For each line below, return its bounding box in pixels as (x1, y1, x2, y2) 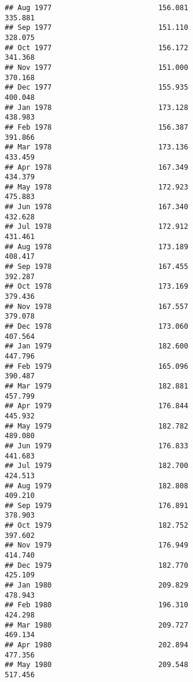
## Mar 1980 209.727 (5, 620, 188, 629)
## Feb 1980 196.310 (5, 601, 188, 610)
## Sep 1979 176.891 (5, 501, 188, 510)
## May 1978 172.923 (5, 182, 188, 191)
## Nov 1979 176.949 (5, 541, 188, 550)
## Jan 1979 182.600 (5, 342, 188, 351)
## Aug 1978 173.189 (5, 242, 188, 251)
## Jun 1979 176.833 (5, 441, 188, 450)
